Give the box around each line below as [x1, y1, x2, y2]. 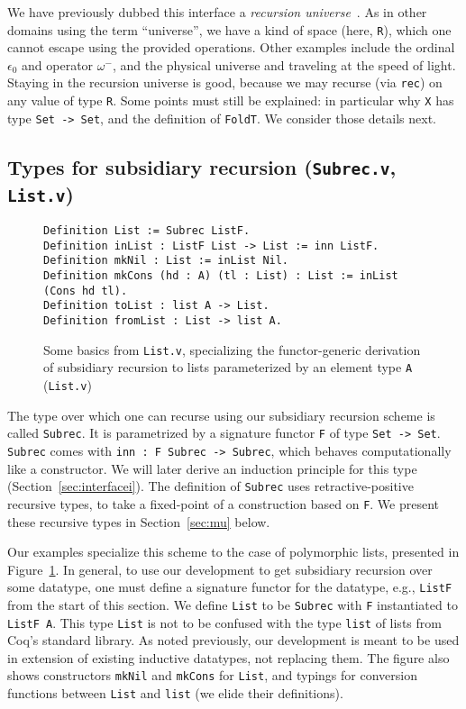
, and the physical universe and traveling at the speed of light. [112, 55, 456, 74]
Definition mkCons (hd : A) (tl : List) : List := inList [43, 269, 398, 283]
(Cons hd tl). [43, 284, 128, 297]
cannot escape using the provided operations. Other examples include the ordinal [7, 38, 455, 57]
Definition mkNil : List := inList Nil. [43, 254, 289, 268]
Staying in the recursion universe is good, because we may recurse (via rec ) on [7, 73, 443, 92]
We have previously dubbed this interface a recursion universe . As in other [7, 3, 427, 21]
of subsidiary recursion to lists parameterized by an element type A [43, 358, 413, 377]
